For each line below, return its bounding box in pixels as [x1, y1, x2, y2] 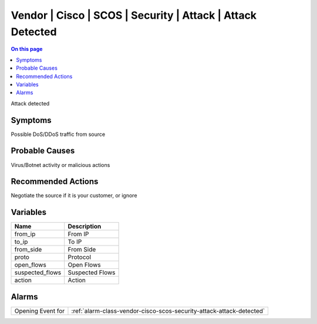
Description [68, 223, 102, 231]
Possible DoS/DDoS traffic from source [11, 131, 106, 138]
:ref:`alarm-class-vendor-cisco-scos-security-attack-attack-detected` [71, 306, 265, 315]
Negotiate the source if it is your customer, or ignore [11, 192, 137, 199]
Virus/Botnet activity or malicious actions [11, 161, 110, 168]
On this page [11, 46, 43, 53]
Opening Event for [14, 306, 65, 315]
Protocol [68, 253, 91, 261]
